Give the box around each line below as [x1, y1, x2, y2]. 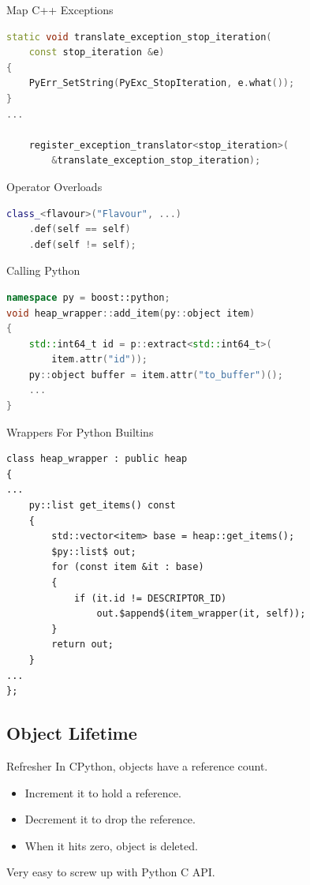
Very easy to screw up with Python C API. [6, 864, 215, 880]
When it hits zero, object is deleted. [24, 837, 198, 853]
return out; [51, 639, 114, 651]
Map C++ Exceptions [6, 2, 114, 17]
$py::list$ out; [51, 546, 136, 557]
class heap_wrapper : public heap [6, 453, 188, 465]
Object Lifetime [6, 721, 137, 745]
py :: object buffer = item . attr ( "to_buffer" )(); [28, 369, 283, 381]
